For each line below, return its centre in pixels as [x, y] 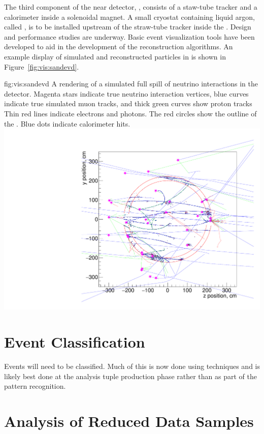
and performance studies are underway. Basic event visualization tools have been [129, 36]
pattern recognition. [35, 386]
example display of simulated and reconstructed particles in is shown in [115, 56]
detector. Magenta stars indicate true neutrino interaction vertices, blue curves [126, 93]
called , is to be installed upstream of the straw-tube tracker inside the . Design [128, 27]
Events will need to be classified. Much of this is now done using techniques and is [132, 366]
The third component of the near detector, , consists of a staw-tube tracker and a [131, 7]
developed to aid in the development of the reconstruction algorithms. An [119, 46]
